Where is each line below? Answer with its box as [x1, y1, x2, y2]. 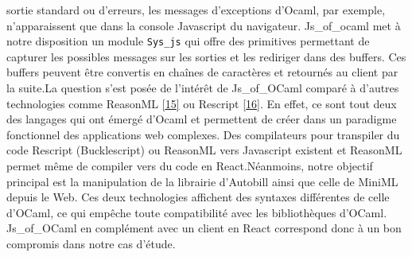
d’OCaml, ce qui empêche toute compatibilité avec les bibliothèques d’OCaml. [6, 204, 387, 220]
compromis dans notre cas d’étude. [6, 235, 176, 251]
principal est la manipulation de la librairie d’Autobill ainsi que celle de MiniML [6, 173, 398, 189]
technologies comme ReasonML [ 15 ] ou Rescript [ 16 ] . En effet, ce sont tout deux [6, 95, 397, 111]
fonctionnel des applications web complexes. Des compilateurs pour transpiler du [6, 126, 400, 142]
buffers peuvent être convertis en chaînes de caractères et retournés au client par [6, 64, 398, 80]
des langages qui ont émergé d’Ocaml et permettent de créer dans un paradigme [6, 111, 397, 127]
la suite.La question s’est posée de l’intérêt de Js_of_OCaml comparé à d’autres [6, 80, 399, 96]
